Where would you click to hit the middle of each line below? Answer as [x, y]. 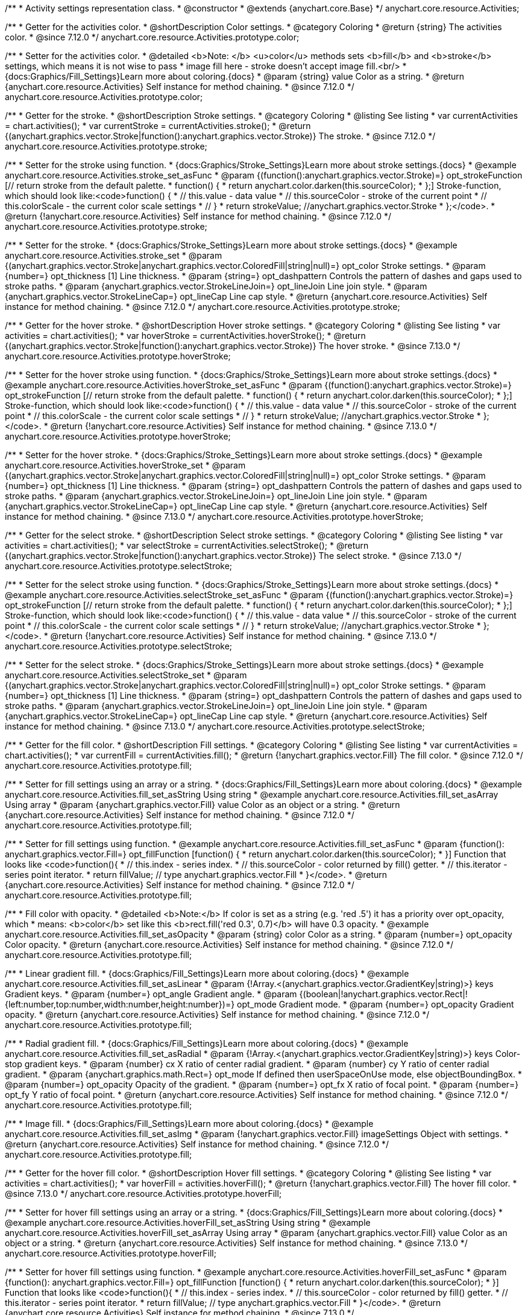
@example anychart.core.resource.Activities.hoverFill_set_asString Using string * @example [188, 1222]
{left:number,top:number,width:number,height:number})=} [120, 1004]
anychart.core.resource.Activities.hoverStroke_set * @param [125, 465]
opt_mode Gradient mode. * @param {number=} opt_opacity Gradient [376, 1004]
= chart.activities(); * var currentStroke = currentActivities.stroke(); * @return [158, 126]
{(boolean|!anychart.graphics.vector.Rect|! [383, 994]
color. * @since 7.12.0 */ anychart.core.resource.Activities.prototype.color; [152, 37]
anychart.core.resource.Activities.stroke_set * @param [114, 255]
